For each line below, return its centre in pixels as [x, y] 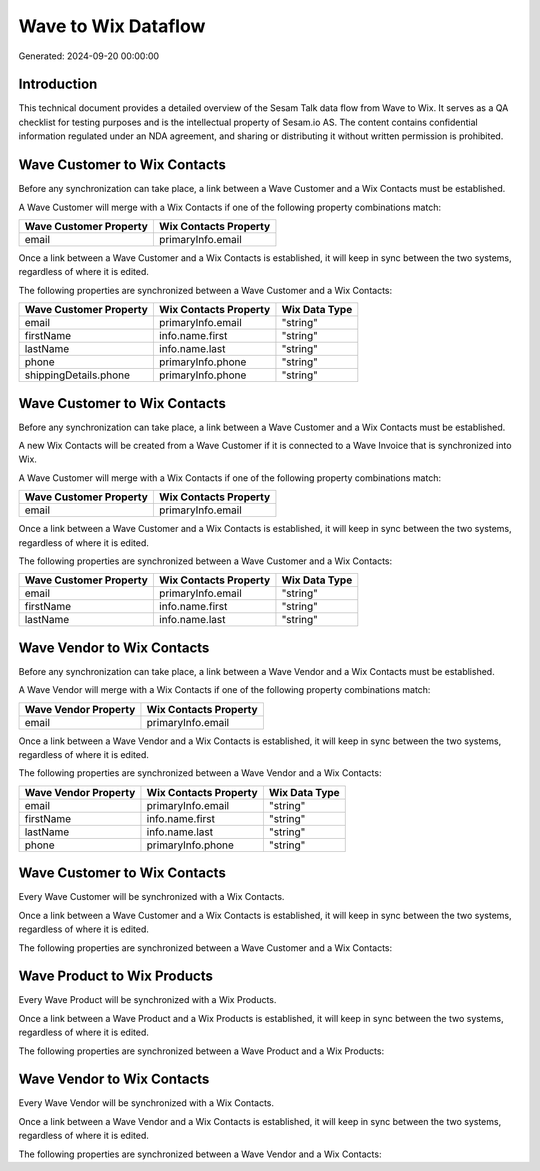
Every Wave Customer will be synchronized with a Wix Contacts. [151, 897]
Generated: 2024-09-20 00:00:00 [89, 56]
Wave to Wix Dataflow [112, 26]
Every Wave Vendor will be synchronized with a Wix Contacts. [146, 1103]
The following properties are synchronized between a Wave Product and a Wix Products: [201, 1051]
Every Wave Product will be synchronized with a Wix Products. [147, 1000]
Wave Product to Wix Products [116, 976]
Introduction [58, 84]
